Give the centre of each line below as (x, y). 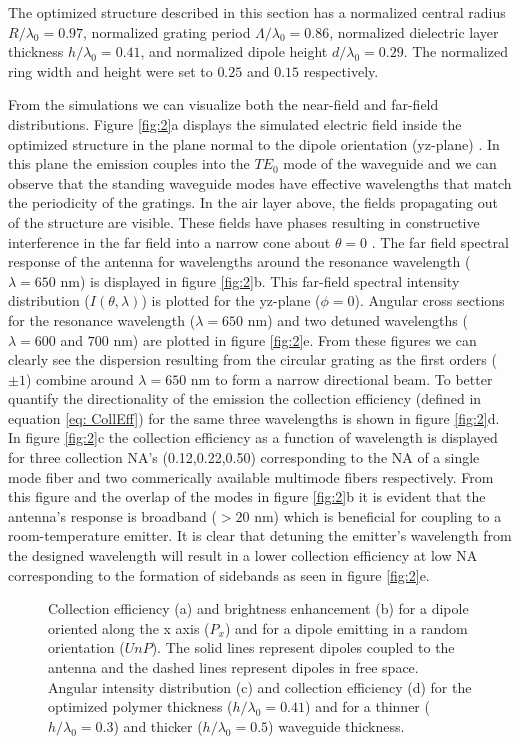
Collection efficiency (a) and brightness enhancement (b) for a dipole (258, 608)
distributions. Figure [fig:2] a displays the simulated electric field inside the (235, 123)
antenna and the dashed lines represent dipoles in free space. (233, 667)
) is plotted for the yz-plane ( (231, 300)
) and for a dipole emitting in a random (346, 627)
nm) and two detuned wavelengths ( (357, 319)
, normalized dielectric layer (414, 31)
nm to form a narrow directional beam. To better (341, 378)
